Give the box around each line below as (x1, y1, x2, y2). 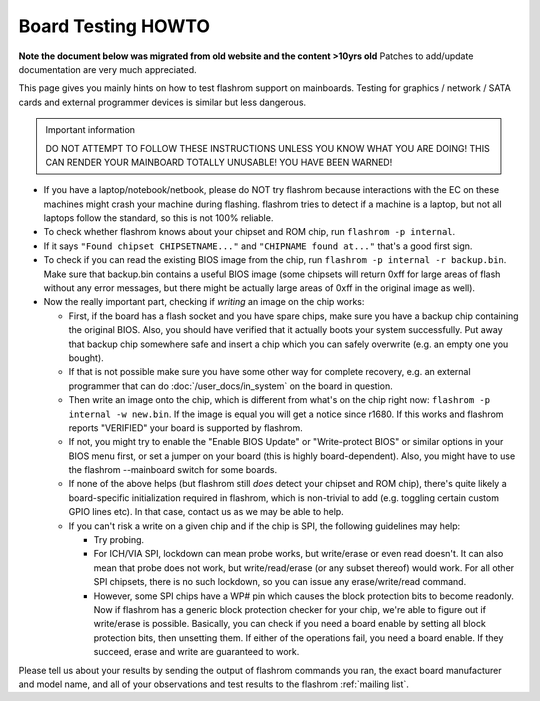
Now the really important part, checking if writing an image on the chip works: (43, 296, 365, 308)
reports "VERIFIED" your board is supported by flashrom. (68, 421, 304, 434)
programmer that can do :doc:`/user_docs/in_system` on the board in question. (68, 380, 394, 392)
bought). (68, 351, 104, 364)
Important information (45, 124, 135, 136)
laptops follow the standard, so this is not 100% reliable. (43, 212, 274, 224)
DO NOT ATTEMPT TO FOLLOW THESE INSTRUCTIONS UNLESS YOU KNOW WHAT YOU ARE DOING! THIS (45, 142, 490, 154)
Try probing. (93, 534, 145, 546)
